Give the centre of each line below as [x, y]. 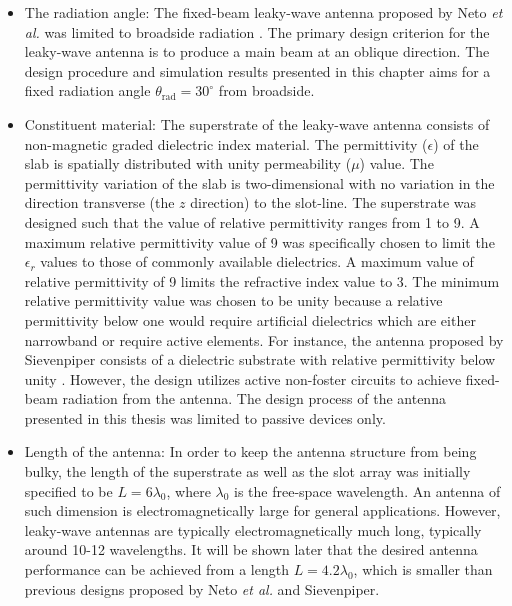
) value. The [396, 163]
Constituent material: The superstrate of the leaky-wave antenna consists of [257, 123]
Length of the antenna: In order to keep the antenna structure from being [250, 451]
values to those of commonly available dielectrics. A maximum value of [257, 261]
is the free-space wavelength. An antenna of [367, 490]
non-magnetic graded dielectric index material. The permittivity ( [226, 143]
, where [188, 490]
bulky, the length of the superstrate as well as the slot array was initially [247, 471]
